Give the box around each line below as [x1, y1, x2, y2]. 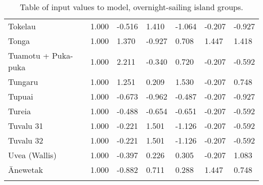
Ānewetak [8, 164, 43, 175]
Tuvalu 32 [8, 134, 43, 146]
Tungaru [8, 76, 38, 87]
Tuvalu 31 [8, 120, 43, 131]
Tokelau [8, 20, 36, 32]
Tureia [8, 105, 31, 117]
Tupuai [8, 90, 33, 102]
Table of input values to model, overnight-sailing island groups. [20, 1, 243, 13]
